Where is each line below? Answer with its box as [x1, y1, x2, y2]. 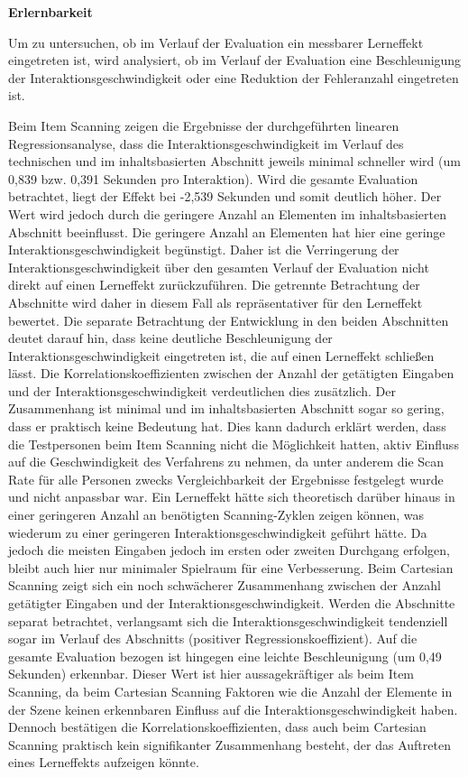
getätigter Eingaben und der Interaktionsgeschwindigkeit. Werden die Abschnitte [8, 594, 455, 612]
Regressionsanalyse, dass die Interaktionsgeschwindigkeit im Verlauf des [8, 134, 404, 153]
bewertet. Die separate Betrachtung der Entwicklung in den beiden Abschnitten [8, 310, 449, 329]
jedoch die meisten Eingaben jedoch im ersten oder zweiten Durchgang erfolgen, [8, 541, 450, 560]
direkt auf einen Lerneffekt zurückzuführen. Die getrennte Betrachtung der [8, 275, 420, 294]
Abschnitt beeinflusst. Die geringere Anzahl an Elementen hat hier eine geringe [8, 222, 445, 241]
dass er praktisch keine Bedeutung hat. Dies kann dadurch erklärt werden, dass [8, 417, 446, 436]
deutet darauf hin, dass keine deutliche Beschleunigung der [8, 328, 333, 347]
